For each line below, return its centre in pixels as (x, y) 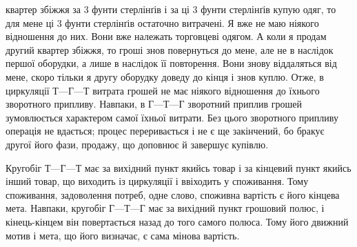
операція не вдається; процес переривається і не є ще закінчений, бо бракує (165, 131)
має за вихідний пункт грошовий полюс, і (236, 208)
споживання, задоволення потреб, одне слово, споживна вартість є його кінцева (173, 194)
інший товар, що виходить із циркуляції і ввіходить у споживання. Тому (157, 181)
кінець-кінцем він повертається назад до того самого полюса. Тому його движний (177, 221)
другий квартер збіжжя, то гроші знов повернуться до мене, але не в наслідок (170, 49)
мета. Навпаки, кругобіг (56, 208)
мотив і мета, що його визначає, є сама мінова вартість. (123, 235)
